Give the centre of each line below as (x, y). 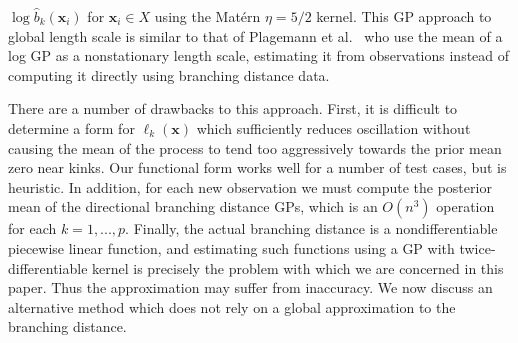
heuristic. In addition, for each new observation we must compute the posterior (250, 186)
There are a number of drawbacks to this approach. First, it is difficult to (233, 108)
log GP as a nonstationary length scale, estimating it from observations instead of (259, 55)
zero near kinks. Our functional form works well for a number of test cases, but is (257, 167)
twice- (477, 247)
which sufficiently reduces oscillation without (333, 127)
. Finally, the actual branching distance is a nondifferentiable (311, 228)
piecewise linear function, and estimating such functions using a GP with (231, 247)
